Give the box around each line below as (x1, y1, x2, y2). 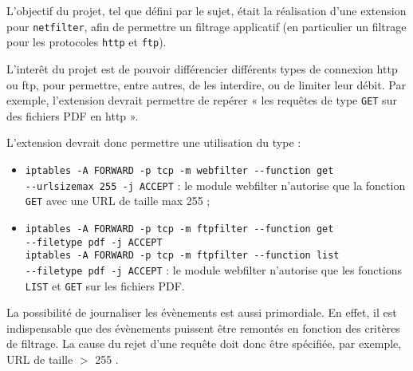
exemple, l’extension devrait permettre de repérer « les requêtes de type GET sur (6, 92, 397, 109)
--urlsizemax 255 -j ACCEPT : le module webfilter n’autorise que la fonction (25, 176, 406, 193)
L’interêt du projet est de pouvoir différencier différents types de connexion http (6, 60, 398, 77)
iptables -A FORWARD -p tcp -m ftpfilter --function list (25, 250, 340, 262)
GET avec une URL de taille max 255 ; (25, 192, 210, 209)
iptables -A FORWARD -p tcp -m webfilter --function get (25, 164, 334, 176)
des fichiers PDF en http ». (6, 107, 139, 124)
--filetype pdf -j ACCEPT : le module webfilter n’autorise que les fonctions (25, 261, 403, 278)
